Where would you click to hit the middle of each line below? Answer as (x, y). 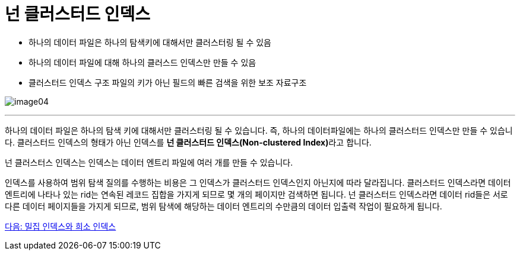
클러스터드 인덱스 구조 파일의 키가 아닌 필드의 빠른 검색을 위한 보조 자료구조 (168, 82)
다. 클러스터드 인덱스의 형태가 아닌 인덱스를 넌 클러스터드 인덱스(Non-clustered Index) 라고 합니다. (188, 142)
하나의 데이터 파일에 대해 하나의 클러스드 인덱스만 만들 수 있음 (142, 62)
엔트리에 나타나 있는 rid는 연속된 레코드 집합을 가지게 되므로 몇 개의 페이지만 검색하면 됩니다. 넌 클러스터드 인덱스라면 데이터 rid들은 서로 (256, 194)
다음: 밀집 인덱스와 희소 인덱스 (61, 226)
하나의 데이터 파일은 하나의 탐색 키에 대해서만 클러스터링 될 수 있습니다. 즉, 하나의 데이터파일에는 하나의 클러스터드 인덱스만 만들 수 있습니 (259, 130)
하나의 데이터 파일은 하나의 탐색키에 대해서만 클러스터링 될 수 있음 (150, 42)
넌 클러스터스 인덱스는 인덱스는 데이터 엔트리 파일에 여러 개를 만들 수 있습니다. (149, 162)
